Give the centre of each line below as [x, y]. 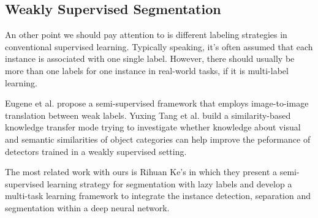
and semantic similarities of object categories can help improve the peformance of [158, 139]
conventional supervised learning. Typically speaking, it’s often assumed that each [159, 46]
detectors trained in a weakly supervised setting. [96, 151]
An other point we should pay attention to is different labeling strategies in [146, 35]
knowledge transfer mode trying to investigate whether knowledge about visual [153, 127]
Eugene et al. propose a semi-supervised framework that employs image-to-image [157, 103]
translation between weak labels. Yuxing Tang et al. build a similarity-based [148, 115]
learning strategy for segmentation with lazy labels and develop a [169, 183]
